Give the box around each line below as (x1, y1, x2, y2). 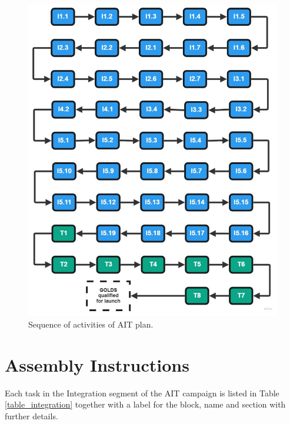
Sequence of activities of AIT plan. (28, 318, 154, 330)
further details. (5, 409, 58, 422)
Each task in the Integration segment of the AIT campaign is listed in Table (5, 386, 279, 399)
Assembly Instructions (5, 352, 189, 376)
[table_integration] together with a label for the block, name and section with (5, 398, 286, 410)
